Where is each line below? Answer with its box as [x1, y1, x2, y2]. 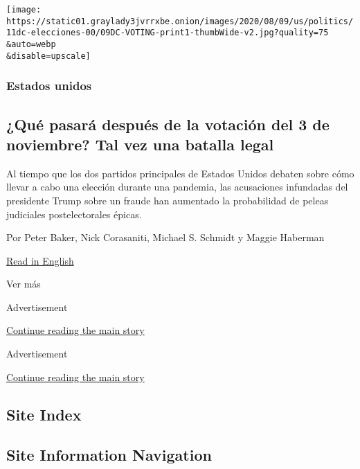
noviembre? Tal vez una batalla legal [6, 133, 274, 154]
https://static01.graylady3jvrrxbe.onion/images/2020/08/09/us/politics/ [6, 16, 354, 26]
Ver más [6, 276, 41, 291]
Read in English [6, 253, 74, 267]
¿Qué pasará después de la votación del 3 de [6, 113, 330, 134]
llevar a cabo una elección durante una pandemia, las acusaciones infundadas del [6, 179, 348, 194]
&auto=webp [6, 39, 56, 49]
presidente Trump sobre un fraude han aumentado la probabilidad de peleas [6, 193, 329, 207]
